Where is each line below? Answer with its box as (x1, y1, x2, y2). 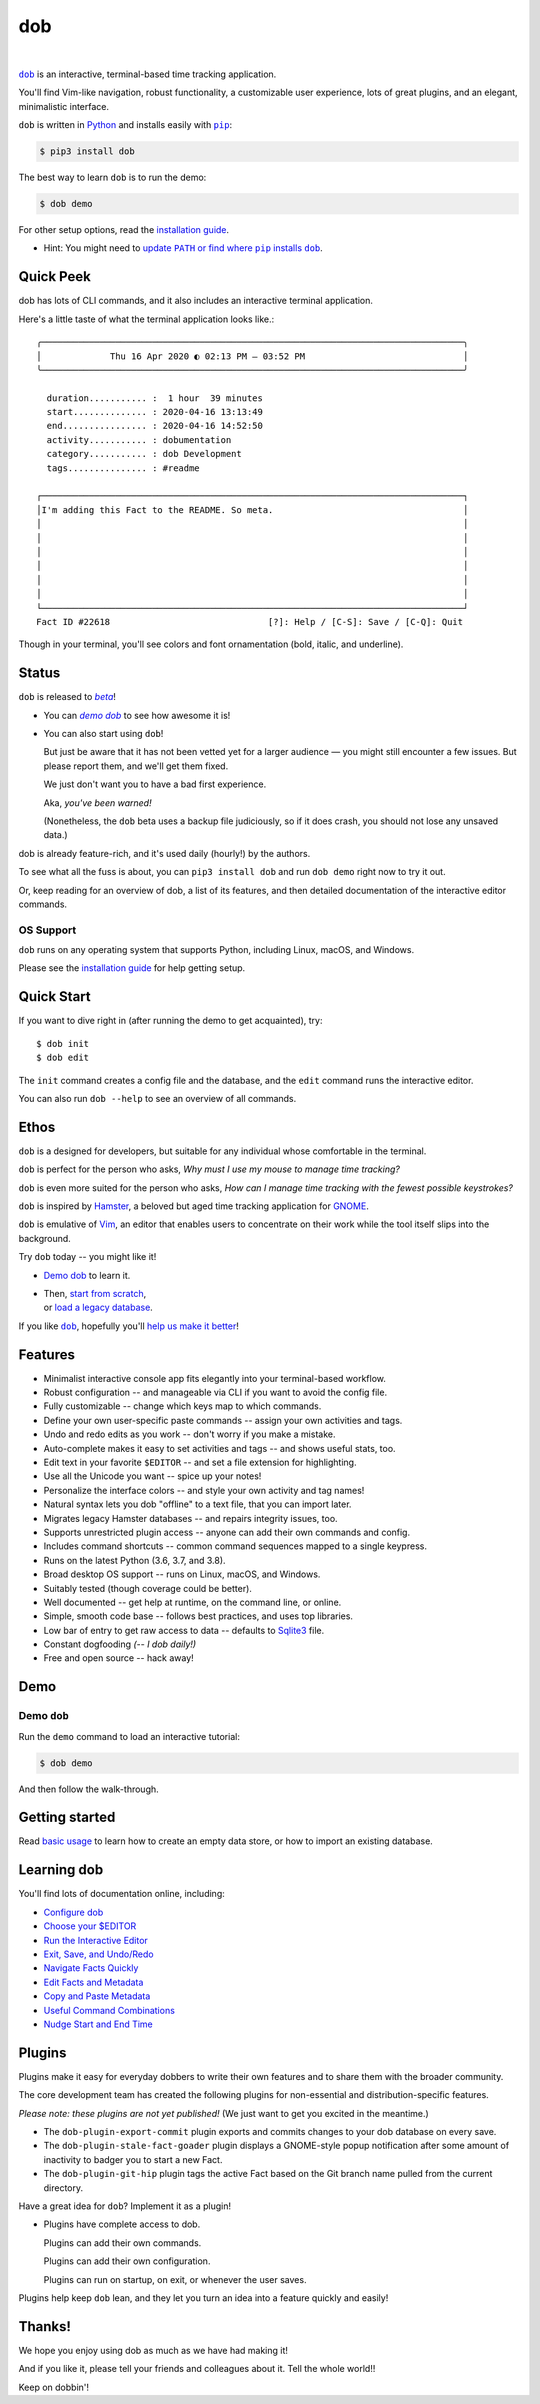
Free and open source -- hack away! (43, 1652, 194, 1664)
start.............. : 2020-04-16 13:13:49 (46, 406, 264, 418)
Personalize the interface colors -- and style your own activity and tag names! (43, 1484, 365, 1496)
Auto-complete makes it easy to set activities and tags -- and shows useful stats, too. (43, 1442, 396, 1454)
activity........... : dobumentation (46, 434, 232, 445)
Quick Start (18, 988, 91, 1005)
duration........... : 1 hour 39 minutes (46, 392, 264, 404)
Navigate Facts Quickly (43, 1962, 139, 1974)
